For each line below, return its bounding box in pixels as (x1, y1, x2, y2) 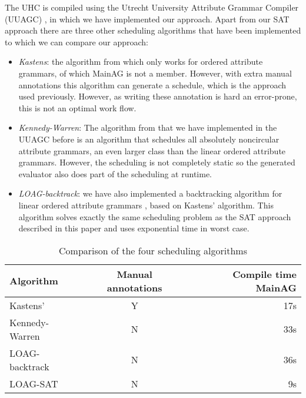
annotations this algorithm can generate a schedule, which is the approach (18, 78, 287, 91)
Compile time (232, 267, 297, 281)
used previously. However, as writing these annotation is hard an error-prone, (18, 90, 297, 102)
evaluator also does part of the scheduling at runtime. (18, 167, 212, 180)
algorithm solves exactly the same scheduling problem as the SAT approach (18, 210, 291, 223)
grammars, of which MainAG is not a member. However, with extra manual (18, 67, 292, 79)
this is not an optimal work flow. (18, 101, 137, 114)
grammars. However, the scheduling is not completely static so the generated (18, 156, 295, 168)
